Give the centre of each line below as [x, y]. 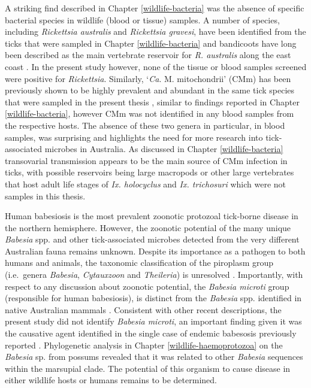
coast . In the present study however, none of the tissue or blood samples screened [156, 66]
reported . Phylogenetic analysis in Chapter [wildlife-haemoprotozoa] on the [144, 345]
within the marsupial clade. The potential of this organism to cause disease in [148, 368]
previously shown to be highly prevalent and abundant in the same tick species [150, 90]
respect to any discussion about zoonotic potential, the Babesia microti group [147, 286]
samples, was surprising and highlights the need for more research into [134, 137]
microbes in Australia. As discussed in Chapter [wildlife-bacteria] [164, 149]
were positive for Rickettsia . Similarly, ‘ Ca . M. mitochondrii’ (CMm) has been [148, 78]
